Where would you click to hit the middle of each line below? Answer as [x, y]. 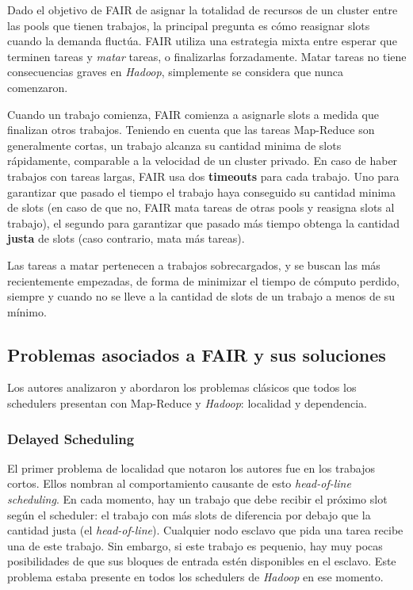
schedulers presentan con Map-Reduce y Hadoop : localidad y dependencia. [187, 403]
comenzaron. [38, 87]
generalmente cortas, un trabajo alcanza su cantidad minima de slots [174, 145]
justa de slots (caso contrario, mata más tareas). [126, 238]
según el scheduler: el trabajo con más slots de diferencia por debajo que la [189, 514]
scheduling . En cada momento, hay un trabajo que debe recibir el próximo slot [197, 499]
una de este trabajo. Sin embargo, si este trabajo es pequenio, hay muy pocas [195, 545]
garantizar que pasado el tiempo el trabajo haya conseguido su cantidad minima [201, 192]
